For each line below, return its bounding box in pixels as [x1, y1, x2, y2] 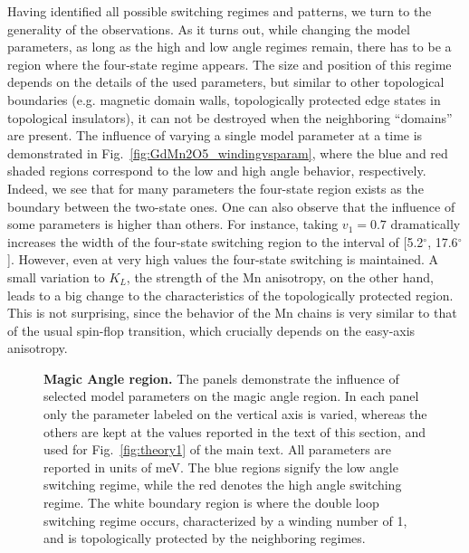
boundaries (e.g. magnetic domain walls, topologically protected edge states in [7, 90, 441, 109]
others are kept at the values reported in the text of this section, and [43, 422, 426, 441]
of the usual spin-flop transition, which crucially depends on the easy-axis [7, 320, 416, 339]
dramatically [390, 215, 461, 234]
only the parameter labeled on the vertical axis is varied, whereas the [43, 405, 427, 424]
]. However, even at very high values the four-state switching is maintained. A [7, 250, 438, 269]
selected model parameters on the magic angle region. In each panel [43, 386, 419, 405]
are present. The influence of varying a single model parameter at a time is [7, 126, 423, 145]
